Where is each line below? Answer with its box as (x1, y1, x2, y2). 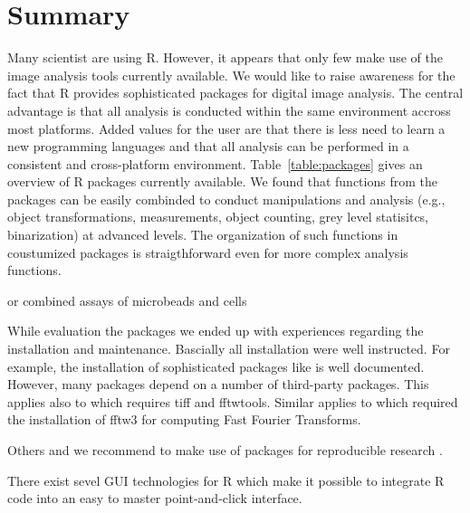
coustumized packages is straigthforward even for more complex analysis (7, 242, 408, 261)
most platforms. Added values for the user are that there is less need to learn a (7, 119, 446, 138)
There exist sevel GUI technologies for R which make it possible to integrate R (7, 470, 445, 489)
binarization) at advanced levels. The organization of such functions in (7, 225, 398, 244)
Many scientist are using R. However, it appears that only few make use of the (7, 48, 443, 67)
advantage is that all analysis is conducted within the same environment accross (7, 100, 451, 119)
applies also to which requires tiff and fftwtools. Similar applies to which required (7, 392, 458, 411)
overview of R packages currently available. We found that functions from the (7, 172, 437, 191)
